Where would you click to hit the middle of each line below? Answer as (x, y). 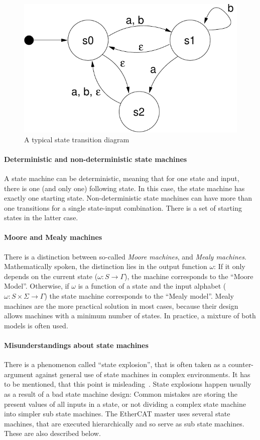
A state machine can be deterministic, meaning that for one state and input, (122, 178)
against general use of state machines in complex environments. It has (143, 374)
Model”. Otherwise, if (37, 286)
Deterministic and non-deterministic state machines (96, 159)
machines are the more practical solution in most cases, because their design (121, 305)
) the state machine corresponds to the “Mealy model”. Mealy (139, 296)
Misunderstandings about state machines (76, 345)
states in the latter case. (41, 217)
